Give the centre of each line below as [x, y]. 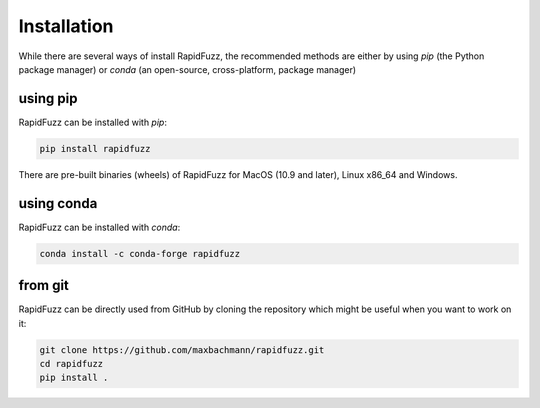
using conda [58, 203]
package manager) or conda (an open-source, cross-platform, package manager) [187, 69]
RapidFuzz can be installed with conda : [99, 227]
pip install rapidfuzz [95, 148]
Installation [66, 26]
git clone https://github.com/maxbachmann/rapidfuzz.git [182, 349]
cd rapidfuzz [71, 363]
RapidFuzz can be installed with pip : [92, 122]
